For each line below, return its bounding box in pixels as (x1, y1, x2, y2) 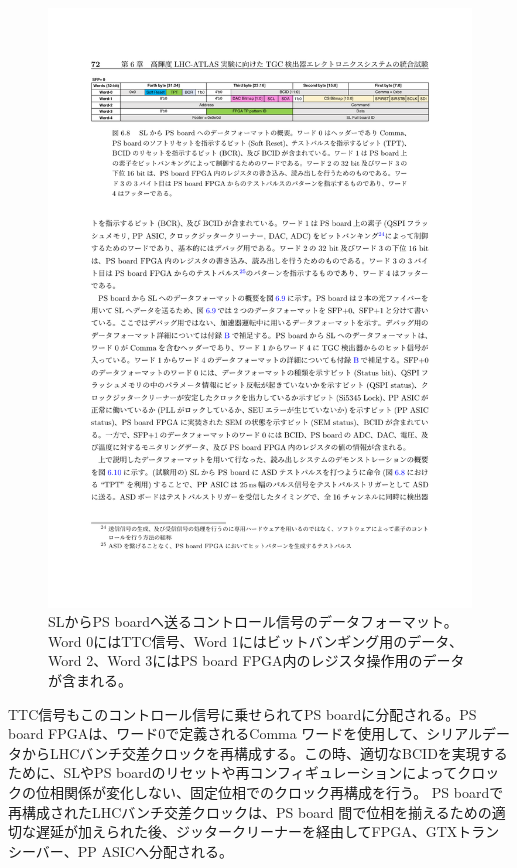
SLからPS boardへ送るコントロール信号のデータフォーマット (48, 611, 444, 632)
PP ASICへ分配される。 (77, 840, 233, 861)
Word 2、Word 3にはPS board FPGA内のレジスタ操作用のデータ (48, 650, 465, 671)
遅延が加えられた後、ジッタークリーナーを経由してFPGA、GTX (35, 821, 458, 842)
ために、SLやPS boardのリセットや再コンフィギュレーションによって (8, 762, 458, 783)
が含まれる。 (48, 670, 132, 691)
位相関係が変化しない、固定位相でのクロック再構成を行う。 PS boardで (35, 782, 504, 803)
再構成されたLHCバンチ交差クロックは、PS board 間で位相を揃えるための (8, 801, 492, 822)
